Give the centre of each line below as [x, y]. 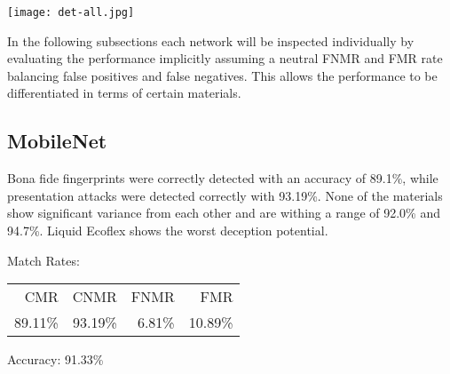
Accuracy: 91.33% [55, 359]
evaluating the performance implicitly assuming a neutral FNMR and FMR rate [225, 58]
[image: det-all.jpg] [71, 12]
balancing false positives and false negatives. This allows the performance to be [222, 75]
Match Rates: [43, 260]
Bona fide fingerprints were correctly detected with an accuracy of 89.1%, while [223, 178]
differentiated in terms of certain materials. [124, 93]
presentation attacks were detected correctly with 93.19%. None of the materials [225, 195]
